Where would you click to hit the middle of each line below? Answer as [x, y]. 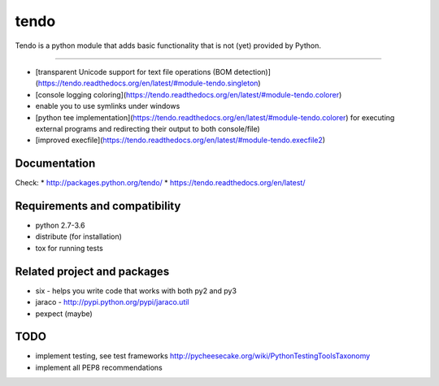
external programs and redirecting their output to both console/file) [148, 128]
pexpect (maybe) [64, 314]
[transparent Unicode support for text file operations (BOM [134, 72]
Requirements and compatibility [98, 206]
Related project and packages [92, 271]
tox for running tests [69, 248]
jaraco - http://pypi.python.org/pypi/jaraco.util [113, 302]
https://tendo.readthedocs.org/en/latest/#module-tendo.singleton [148, 83]
